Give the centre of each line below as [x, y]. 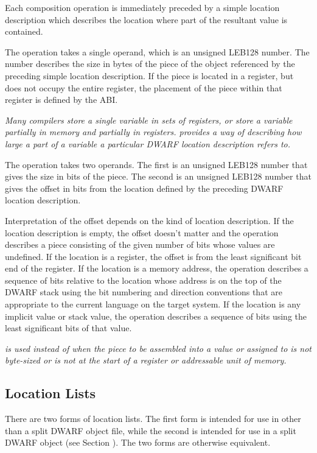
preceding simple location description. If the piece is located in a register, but [149, 75]
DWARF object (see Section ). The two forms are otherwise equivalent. [138, 442]
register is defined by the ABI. [61, 100]
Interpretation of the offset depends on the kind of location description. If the [149, 220]
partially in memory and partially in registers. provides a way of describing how [153, 132]
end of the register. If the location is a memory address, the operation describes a [157, 268]
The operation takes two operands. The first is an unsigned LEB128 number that [156, 164]
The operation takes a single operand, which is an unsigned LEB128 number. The [157, 51]
